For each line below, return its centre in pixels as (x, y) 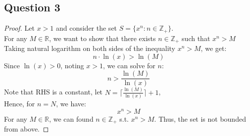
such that (196, 38)
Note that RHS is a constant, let (53, 92)
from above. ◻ (26, 129)
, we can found (71, 118)
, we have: (71, 103)
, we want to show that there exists (102, 38)
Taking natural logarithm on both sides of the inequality (90, 48)
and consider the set (86, 28)
